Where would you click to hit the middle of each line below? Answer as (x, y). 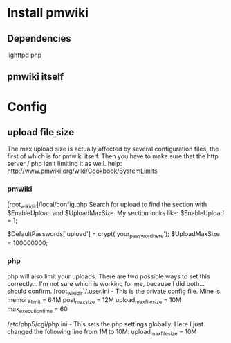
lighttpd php (25, 55)
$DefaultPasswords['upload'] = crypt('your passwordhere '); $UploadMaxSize (113, 235)
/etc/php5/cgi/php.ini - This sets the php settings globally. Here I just (105, 324)
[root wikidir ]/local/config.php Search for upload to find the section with (107, 205)
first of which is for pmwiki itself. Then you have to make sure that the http (113, 156)
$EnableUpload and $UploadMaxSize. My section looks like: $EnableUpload (116, 213)
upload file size (41, 132)
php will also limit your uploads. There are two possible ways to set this (109, 276)
